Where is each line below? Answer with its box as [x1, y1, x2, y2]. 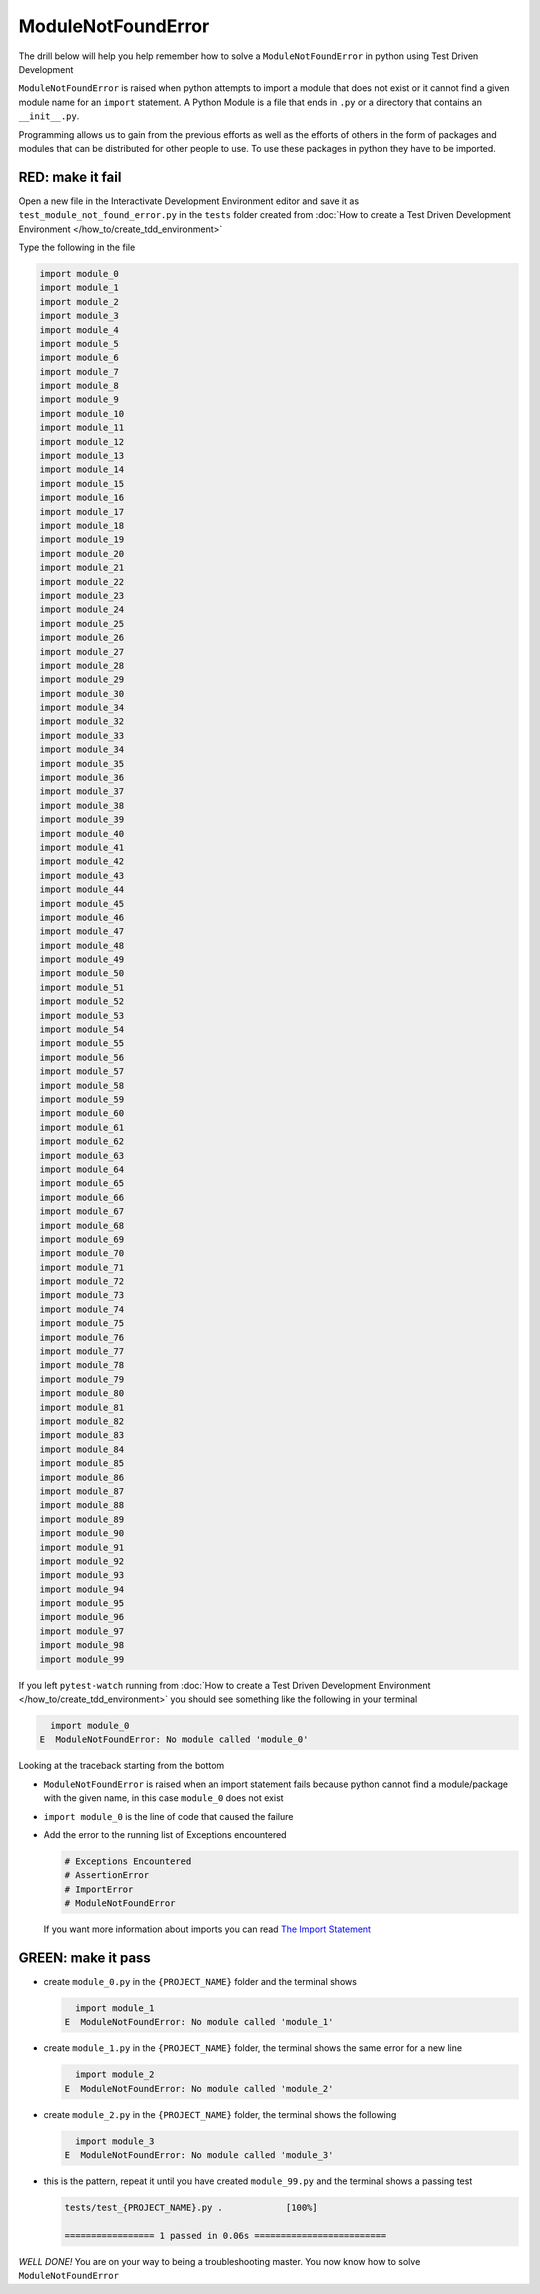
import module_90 [39, 1528, 125, 1539]
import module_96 [39, 1611, 125, 1623]
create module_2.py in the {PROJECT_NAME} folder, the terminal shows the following [43, 2108, 397, 2120]
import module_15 [39, 478, 125, 489]
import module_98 [39, 1640, 125, 1651]
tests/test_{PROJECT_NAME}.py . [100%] [64, 2202, 319, 2214]
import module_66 [39, 1191, 125, 1203]
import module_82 [39, 1415, 125, 1427]
